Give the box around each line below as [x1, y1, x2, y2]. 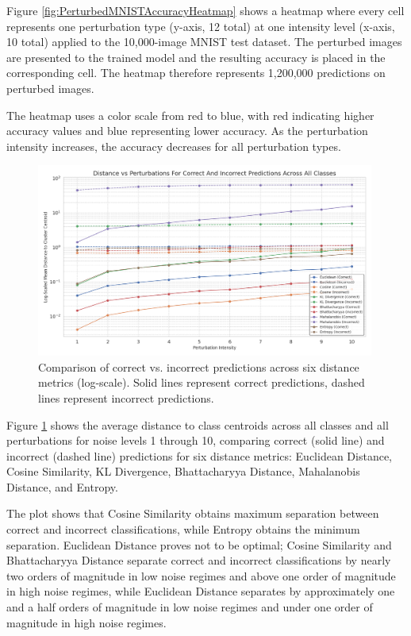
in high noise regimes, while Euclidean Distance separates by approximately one [6, 583, 395, 599]
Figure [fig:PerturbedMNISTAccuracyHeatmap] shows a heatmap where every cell [6, 2, 405, 18]
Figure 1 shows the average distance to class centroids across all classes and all [6, 416, 389, 433]
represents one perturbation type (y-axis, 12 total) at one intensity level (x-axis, [6, 17, 395, 34]
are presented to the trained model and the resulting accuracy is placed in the [6, 48, 386, 65]
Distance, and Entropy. [6, 478, 118, 495]
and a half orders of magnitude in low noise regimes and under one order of [6, 599, 373, 615]
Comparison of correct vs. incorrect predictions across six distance [38, 358, 359, 375]
